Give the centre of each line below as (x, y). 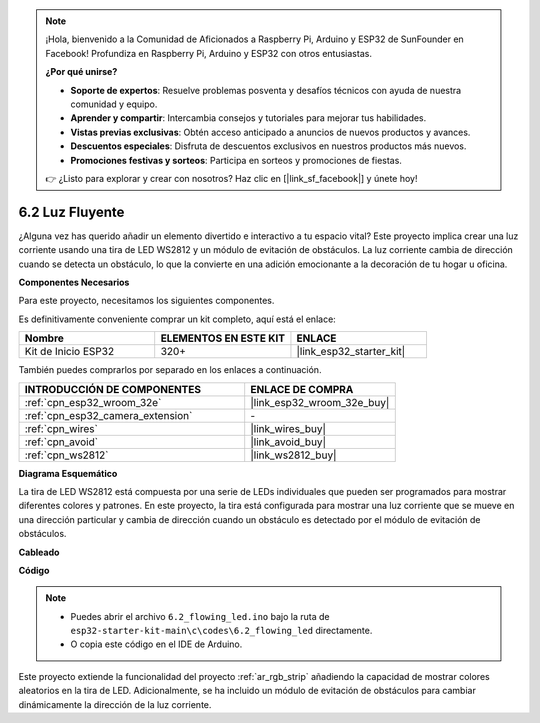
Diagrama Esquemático (68, 473)
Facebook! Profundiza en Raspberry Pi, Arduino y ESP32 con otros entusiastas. (208, 53)
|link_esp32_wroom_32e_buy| (320, 402)
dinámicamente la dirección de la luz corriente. (115, 704)
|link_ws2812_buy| (293, 455)
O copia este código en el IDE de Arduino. (156, 644)
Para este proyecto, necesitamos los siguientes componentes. (146, 301)
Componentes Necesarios (74, 282)
